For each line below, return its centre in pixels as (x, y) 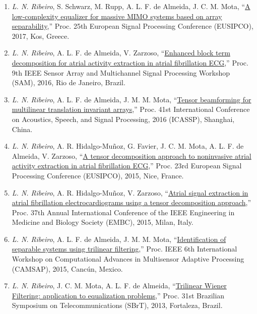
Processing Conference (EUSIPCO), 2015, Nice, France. (98, 175)
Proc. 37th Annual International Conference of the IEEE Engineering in (123, 212)
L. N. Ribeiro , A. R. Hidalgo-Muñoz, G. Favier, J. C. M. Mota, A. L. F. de (128, 146)
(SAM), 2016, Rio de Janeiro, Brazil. (69, 82)
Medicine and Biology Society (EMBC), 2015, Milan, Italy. (103, 222)
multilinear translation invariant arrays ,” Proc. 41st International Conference (131, 109)
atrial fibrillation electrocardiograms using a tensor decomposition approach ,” (132, 202)
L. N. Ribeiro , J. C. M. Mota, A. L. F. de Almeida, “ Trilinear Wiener (119, 286)
